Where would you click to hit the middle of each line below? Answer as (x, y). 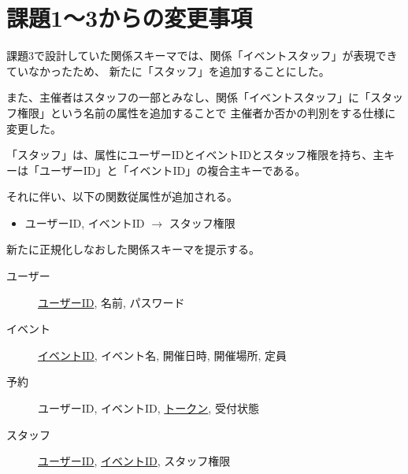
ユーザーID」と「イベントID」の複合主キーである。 (172, 170)
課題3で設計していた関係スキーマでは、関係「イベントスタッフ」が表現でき (202, 56)
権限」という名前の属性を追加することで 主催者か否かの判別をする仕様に (206, 112)
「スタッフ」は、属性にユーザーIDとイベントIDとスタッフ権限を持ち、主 (195, 155)
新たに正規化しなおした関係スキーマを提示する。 (133, 249)
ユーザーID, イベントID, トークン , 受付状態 (148, 408)
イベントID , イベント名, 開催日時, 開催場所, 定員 (162, 355)
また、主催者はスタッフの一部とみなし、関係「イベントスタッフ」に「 (188, 97)
